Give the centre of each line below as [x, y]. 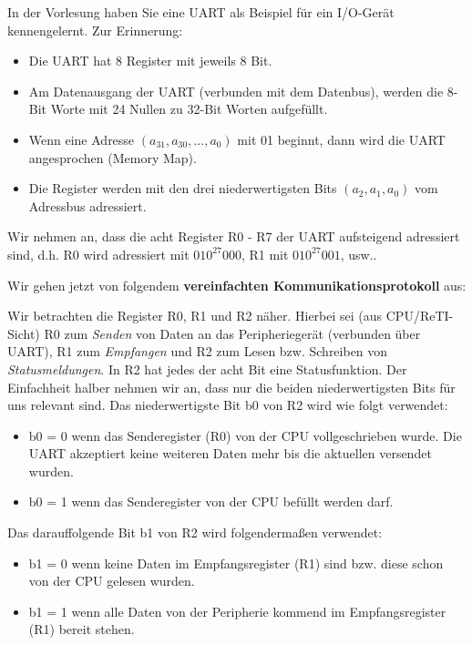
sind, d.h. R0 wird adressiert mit [98, 254]
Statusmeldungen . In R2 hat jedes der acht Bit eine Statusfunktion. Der [207, 369]
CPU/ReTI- [420, 316]
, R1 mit [265, 254]
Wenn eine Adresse [82, 139]
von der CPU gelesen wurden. [112, 581]
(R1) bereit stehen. [82, 629]
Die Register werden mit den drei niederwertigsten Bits [183, 188]
